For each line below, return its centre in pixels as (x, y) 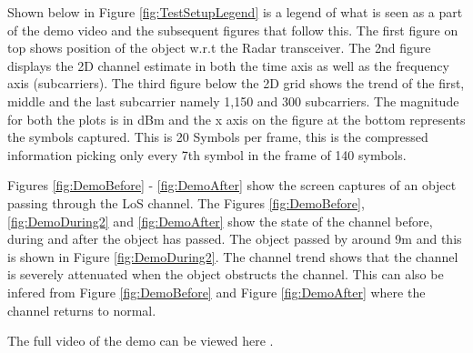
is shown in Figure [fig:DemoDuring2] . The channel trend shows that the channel (233, 256)
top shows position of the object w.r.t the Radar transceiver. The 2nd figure (219, 48)
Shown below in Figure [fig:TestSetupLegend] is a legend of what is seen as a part (235, 12)
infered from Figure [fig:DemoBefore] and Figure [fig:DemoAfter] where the (216, 292)
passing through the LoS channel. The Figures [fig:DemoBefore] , (186, 202)
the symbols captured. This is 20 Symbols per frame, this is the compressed (218, 137)
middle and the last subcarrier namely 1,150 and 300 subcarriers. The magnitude (233, 101)
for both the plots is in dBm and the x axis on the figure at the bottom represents (236, 119)
